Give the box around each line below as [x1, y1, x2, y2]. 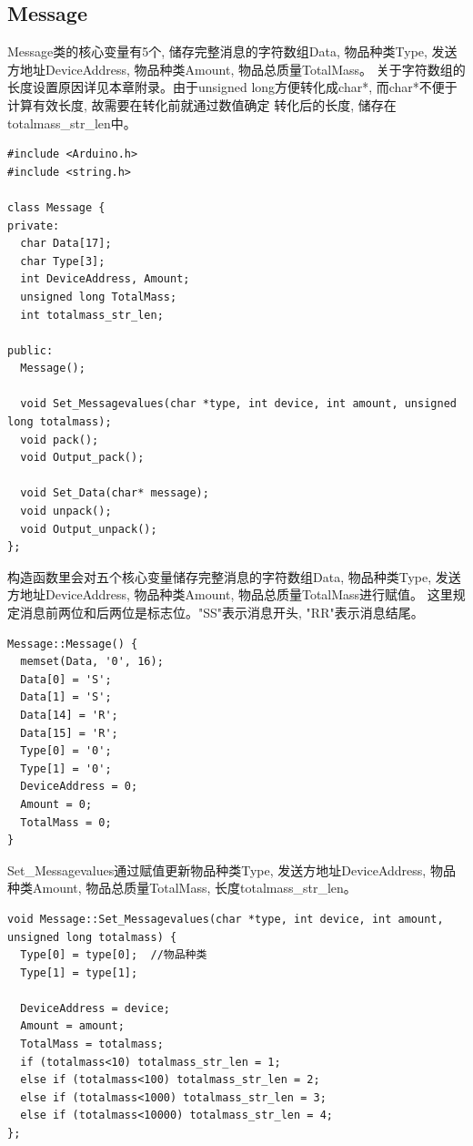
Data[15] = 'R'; [20, 726, 118, 740]
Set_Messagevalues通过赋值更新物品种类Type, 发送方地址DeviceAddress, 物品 [7, 860, 456, 879]
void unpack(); [20, 505, 112, 518]
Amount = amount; [20, 1019, 125, 1033]
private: [7, 219, 60, 232]
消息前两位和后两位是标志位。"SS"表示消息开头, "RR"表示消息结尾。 [19, 603, 424, 622]
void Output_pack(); [20, 451, 145, 465]
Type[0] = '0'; [20, 744, 112, 758]
